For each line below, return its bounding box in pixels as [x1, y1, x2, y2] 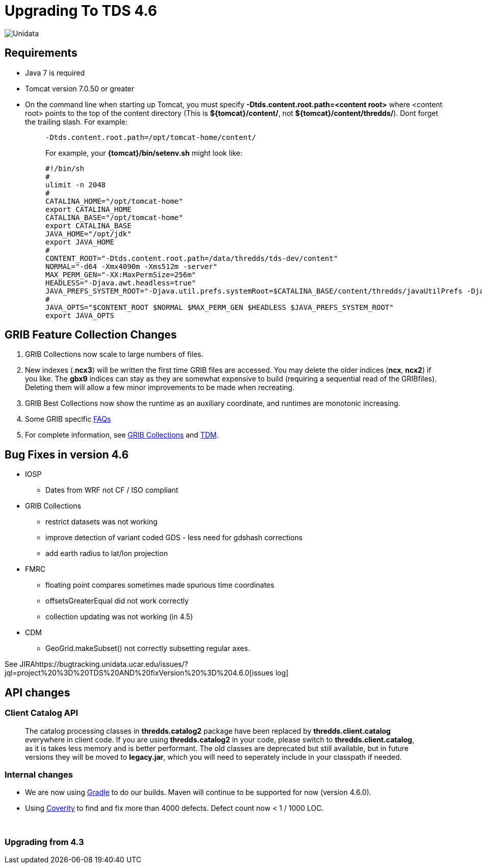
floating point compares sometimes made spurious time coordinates [45, 581, 274, 590]
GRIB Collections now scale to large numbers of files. [25, 350, 204, 359]
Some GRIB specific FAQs [25, 415, 111, 424]
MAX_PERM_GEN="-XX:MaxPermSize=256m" [45, 270, 196, 279]
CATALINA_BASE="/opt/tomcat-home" [45, 213, 183, 222]
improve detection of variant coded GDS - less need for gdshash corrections [45, 533, 303, 542]
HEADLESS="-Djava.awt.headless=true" [45, 278, 196, 287]
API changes [5, 686, 70, 699]
